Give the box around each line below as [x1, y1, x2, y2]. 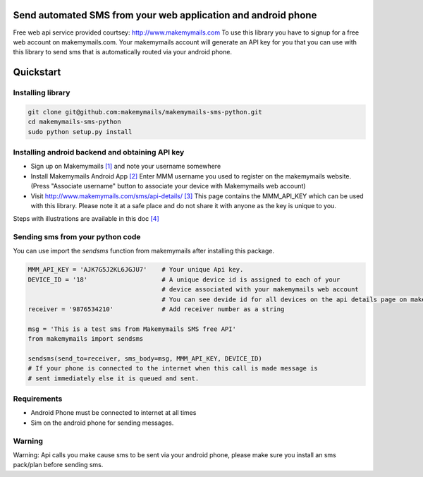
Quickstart [13, 66, 61, 78]
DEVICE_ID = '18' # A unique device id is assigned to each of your [27, 275, 341, 284]
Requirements [13, 394, 63, 404]
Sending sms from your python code [13, 232, 141, 242]
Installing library [13, 88, 70, 98]
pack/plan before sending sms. [13, 461, 104, 469]
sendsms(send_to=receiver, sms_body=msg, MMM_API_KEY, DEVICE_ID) [27, 354, 262, 363]
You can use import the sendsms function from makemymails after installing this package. [13, 247, 275, 255]
